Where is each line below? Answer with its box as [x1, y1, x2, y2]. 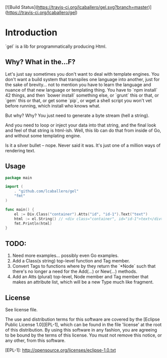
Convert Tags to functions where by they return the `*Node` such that [12, 263, 156, 269]
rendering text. [5, 147, 36, 153]
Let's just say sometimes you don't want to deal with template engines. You [5, 71, 160, 77]
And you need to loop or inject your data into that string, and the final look [5, 122, 157, 128]
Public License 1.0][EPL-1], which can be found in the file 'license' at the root [5, 321, 162, 328]
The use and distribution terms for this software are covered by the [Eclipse [5, 316, 160, 322]
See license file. [5, 306, 38, 313]
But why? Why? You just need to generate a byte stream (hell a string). [5, 112, 150, 119]
